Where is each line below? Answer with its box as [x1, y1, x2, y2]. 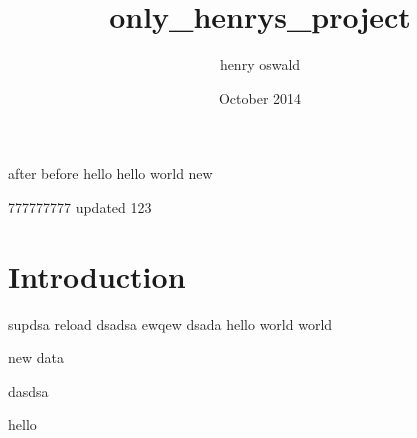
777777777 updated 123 [8, 196, 152, 217]
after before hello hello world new [8, 163, 213, 184]
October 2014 [218, 87, 302, 108]
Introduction [8, 255, 186, 296]
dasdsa [8, 380, 49, 401]
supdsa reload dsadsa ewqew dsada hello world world [8, 313, 333, 334]
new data [8, 347, 64, 368]
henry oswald [219, 54, 301, 75]
